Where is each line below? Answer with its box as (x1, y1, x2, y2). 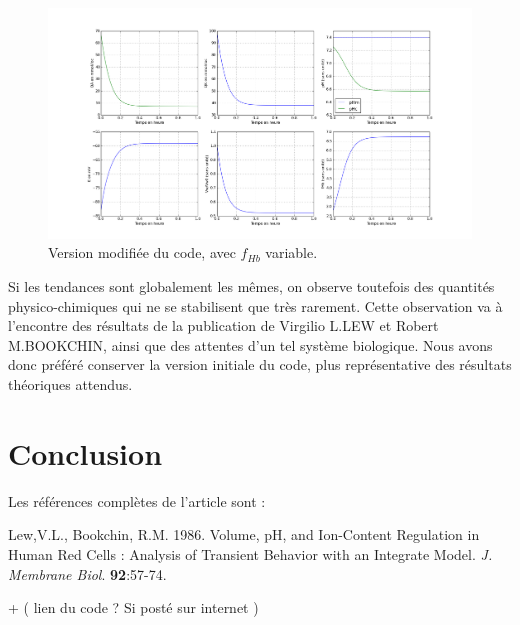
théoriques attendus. (8, 374, 133, 394)
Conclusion (8, 432, 163, 473)
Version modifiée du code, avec (48, 242, 236, 263)
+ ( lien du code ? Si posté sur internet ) (8, 597, 259, 618)
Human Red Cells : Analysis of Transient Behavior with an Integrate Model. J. (8, 543, 493, 564)
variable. (265, 242, 318, 263)
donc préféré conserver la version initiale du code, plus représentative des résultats (8, 354, 512, 375)
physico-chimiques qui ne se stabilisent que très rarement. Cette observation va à (8, 295, 503, 316)
